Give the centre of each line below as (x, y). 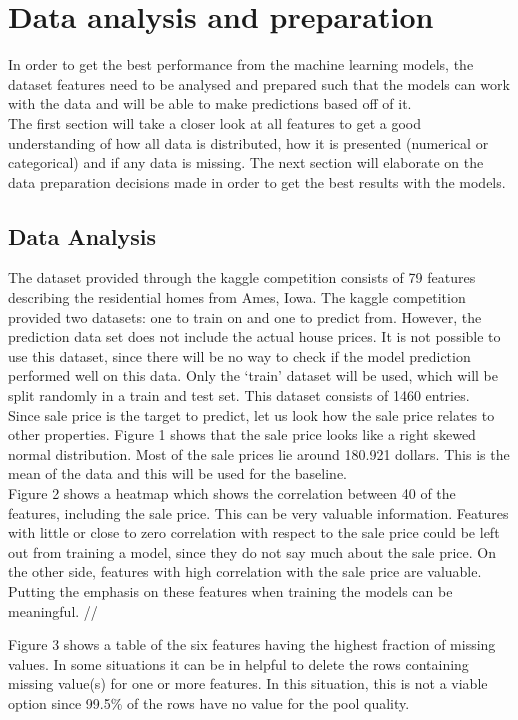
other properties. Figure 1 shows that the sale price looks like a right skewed (242, 434)
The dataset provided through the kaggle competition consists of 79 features (242, 277)
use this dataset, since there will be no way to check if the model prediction (239, 355)
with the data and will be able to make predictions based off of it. (210, 103)
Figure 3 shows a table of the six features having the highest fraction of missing (252, 644)
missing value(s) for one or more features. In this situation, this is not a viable (248, 683)
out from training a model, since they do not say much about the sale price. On (252, 551)
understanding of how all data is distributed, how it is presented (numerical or (248, 142)
